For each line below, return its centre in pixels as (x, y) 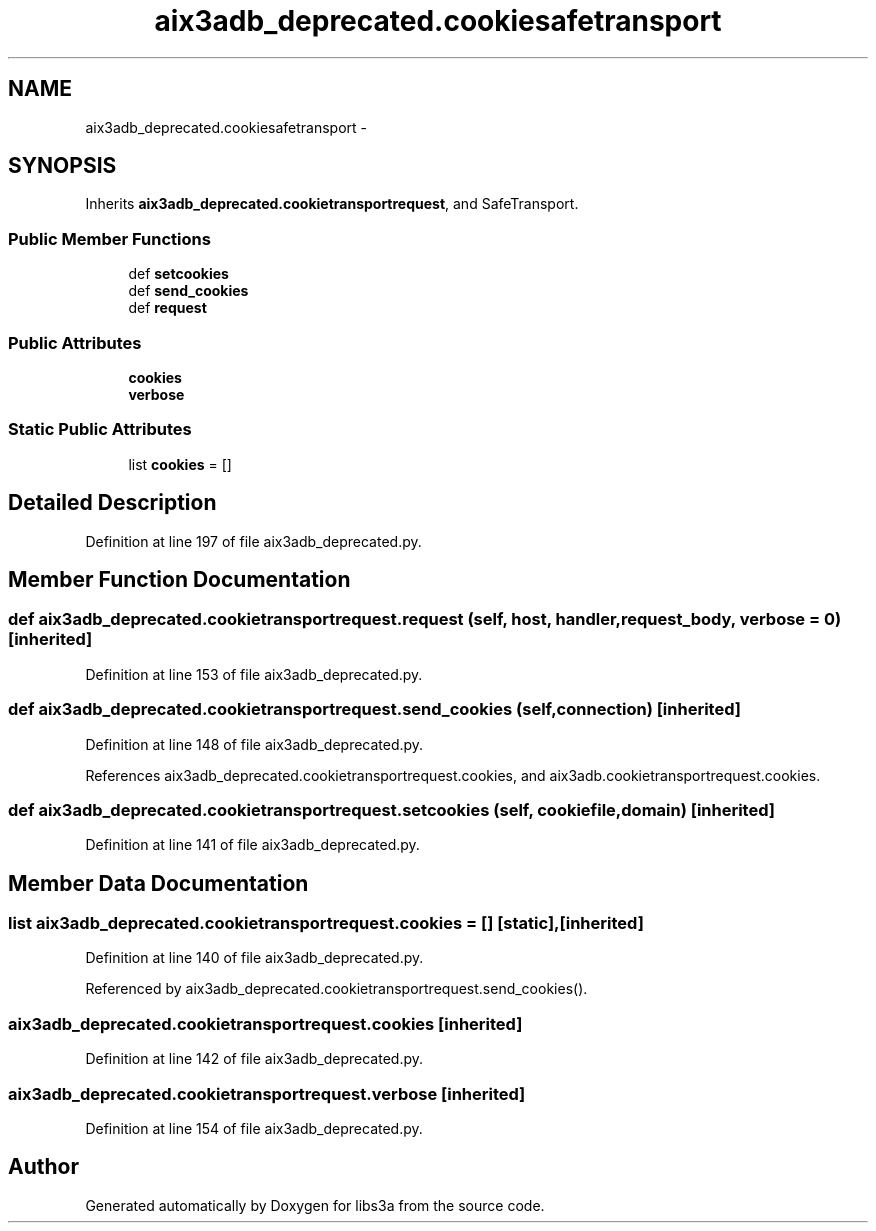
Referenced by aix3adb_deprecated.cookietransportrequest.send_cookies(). (336, 989)
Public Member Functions (109, 238)
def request (167, 308)
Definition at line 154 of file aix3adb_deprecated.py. (254, 1128)
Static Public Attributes (100, 429)
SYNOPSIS (62, 166)
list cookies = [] (180, 464)
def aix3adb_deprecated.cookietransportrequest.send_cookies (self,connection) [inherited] (374, 709)
